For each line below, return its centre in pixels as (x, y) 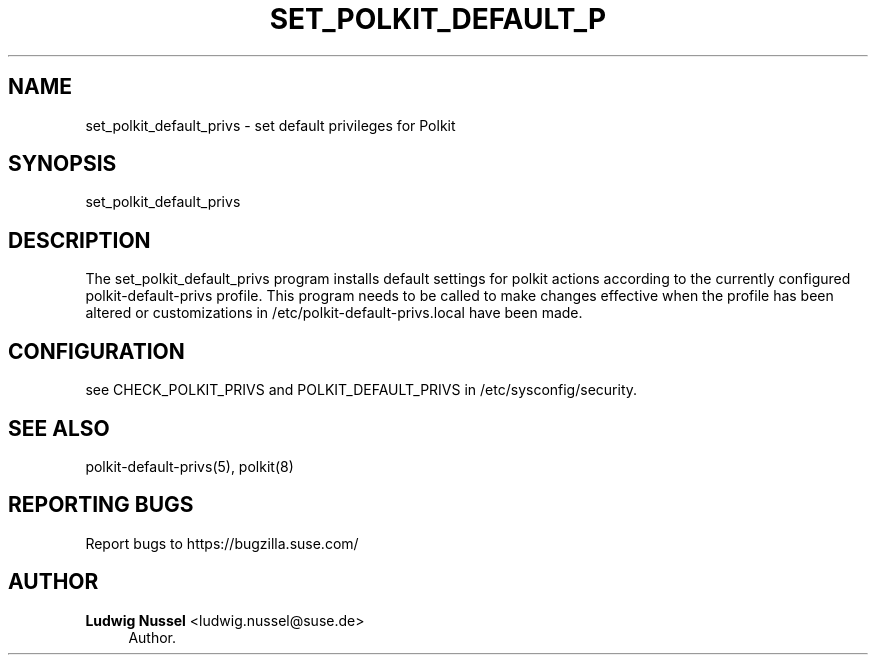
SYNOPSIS (62, 164)
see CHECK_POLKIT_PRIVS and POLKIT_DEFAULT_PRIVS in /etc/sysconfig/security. (361, 390)
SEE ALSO (59, 428)
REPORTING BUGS (101, 505)
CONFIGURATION (96, 351)
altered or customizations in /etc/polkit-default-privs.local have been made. (334, 313)
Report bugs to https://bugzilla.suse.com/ (222, 543)
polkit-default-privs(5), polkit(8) (189, 466)
